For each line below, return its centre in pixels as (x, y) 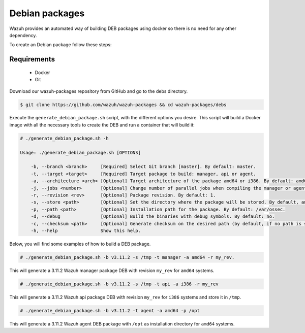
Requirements (32, 59)
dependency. (23, 35)
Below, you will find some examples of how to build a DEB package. (80, 244)
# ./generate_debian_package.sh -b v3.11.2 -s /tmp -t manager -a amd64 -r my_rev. (127, 257)
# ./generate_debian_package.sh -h (64, 138)
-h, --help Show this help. (86, 230)
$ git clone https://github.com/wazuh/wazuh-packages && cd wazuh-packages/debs (123, 105)
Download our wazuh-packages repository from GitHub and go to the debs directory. (99, 91)
